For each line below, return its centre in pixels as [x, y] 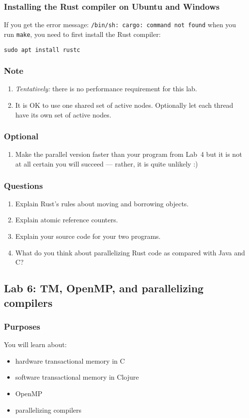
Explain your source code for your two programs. [88, 236]
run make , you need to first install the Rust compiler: [82, 34]
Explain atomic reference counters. [67, 220]
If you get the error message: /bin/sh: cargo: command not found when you [120, 25]
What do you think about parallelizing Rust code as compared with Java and [130, 252]
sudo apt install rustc [42, 50]
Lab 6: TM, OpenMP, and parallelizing [104, 288]
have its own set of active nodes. [63, 114]
